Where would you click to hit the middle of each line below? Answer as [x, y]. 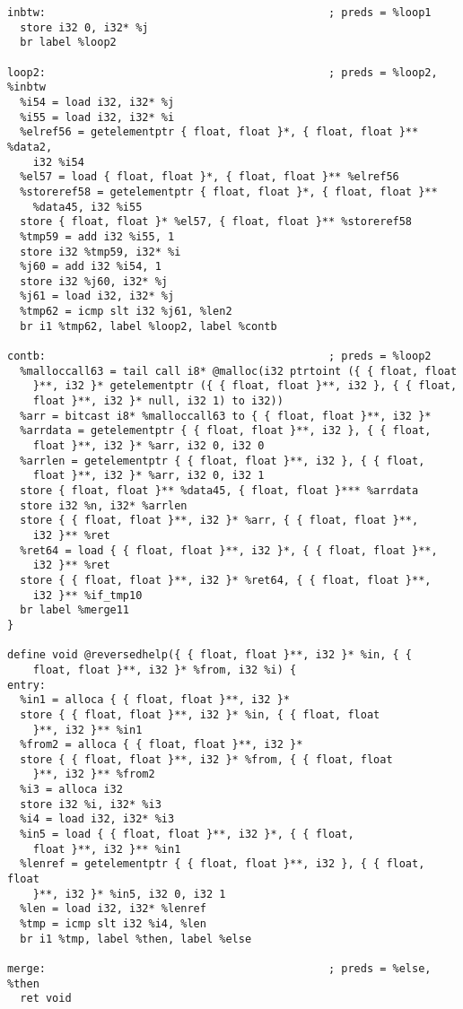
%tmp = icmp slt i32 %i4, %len [113, 924]
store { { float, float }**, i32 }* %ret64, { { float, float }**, [226, 580]
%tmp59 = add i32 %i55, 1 [97, 236]
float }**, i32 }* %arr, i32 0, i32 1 [149, 476]
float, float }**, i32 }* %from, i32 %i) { [165, 670]
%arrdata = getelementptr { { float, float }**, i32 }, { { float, [226, 431]
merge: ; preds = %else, [219, 969]
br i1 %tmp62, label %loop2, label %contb [149, 326]
